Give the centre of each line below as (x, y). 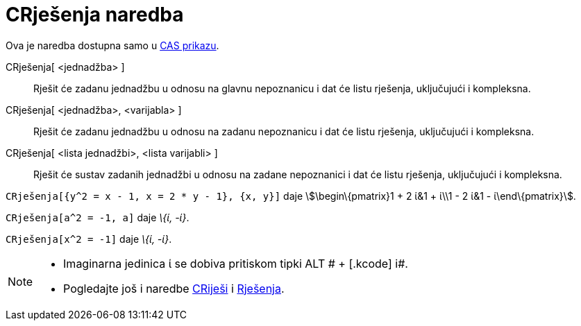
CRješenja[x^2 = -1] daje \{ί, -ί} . (89, 239)
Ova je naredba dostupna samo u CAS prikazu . (112, 45)
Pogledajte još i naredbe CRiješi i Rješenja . (174, 288)
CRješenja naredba (95, 15)
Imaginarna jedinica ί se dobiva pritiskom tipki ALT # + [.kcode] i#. (236, 263)
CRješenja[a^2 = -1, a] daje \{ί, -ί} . (98, 217)
